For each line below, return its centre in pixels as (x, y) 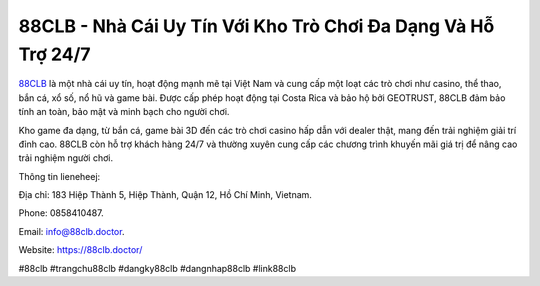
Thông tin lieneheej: (59, 176)
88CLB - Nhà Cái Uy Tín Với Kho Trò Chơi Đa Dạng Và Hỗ (256, 26)
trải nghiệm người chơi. (66, 158)
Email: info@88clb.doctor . (71, 231)
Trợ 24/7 (54, 54)
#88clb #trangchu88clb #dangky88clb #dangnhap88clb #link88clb (157, 268)
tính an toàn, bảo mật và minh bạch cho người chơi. (124, 112)
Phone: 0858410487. (61, 213)
